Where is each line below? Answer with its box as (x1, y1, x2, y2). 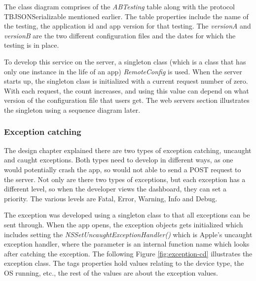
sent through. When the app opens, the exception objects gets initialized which (4, 219, 243, 229)
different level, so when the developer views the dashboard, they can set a (4, 184, 227, 194)
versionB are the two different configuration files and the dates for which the (4, 30, 236, 40)
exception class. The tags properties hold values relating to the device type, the (4, 258, 244, 268)
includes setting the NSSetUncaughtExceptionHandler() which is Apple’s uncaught (4, 229, 253, 239)
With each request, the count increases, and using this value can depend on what (4, 85, 249, 95)
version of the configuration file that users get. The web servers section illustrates (4, 95, 250, 105)
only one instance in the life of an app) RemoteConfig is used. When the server (4, 66, 242, 76)
